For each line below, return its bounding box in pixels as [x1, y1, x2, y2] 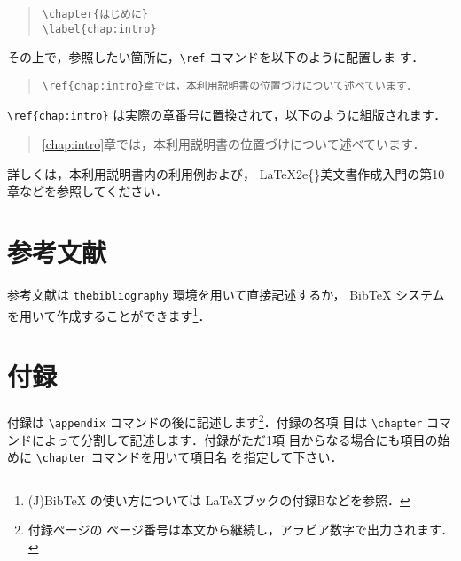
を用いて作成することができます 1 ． [7, 303, 211, 324]
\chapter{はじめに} [42, 8, 148, 20]
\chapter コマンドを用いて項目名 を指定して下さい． [35, 448, 343, 466]
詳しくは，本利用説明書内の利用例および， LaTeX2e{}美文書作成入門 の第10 [7, 164, 445, 183]
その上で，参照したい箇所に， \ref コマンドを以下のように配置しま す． [7, 48, 425, 66]
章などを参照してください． [7, 182, 168, 200]
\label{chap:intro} [42, 22, 157, 35]
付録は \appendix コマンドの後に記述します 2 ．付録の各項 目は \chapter [7, 410, 423, 431]
